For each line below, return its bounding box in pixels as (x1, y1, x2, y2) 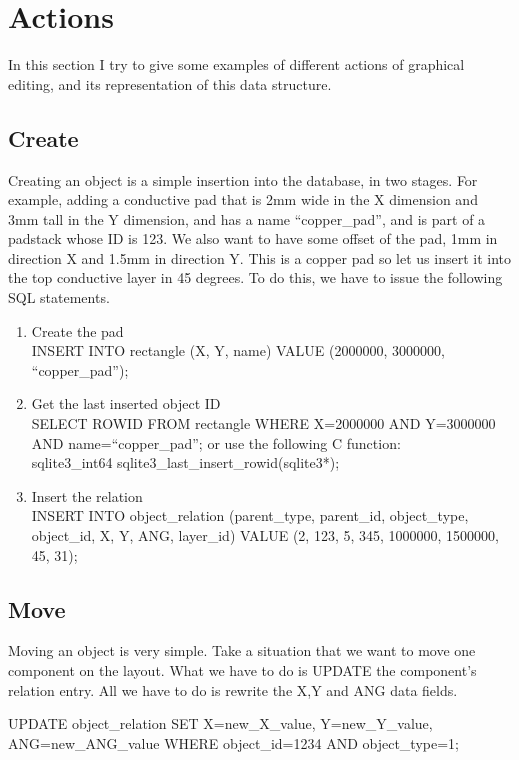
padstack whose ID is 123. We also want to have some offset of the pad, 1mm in (8, 228, 498, 249)
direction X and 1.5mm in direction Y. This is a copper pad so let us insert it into (8, 247, 511, 268)
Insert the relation (31, 485, 143, 506)
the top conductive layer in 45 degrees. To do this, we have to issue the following (8, 267, 503, 288)
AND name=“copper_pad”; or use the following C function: (31, 432, 401, 453)
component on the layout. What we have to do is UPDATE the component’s (8, 660, 477, 680)
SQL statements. (8, 287, 110, 308)
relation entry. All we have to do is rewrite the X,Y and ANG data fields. (8, 679, 458, 700)
